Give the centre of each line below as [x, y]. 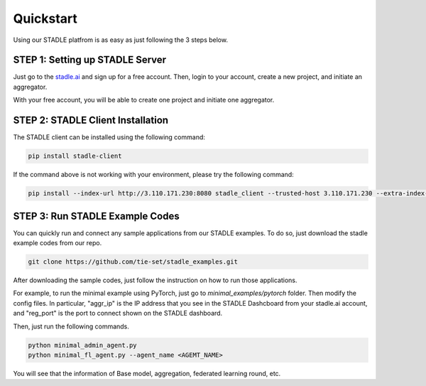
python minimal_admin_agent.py [83, 345]
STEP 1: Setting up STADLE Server [90, 60]
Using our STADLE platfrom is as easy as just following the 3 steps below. [121, 40]
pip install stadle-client [75, 156]
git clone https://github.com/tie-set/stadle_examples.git [133, 262]
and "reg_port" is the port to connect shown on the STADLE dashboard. [118, 313]
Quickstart [45, 18]
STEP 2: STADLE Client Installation [91, 120]
